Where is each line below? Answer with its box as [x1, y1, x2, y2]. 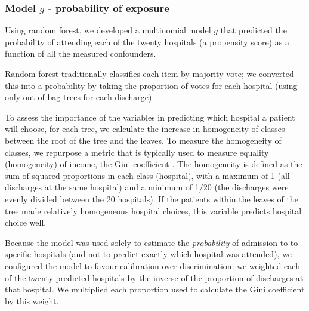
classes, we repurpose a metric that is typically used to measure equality [5, 146, 269, 158]
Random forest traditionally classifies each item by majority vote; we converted [5, 67, 294, 79]
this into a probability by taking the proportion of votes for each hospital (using [5, 79, 298, 91]
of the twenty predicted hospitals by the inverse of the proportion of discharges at [5, 271, 304, 284]
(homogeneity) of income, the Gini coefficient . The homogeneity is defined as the [5, 158, 302, 170]
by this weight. [5, 294, 59, 307]
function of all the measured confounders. [5, 47, 156, 60]
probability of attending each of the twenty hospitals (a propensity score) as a [5, 35, 289, 48]
